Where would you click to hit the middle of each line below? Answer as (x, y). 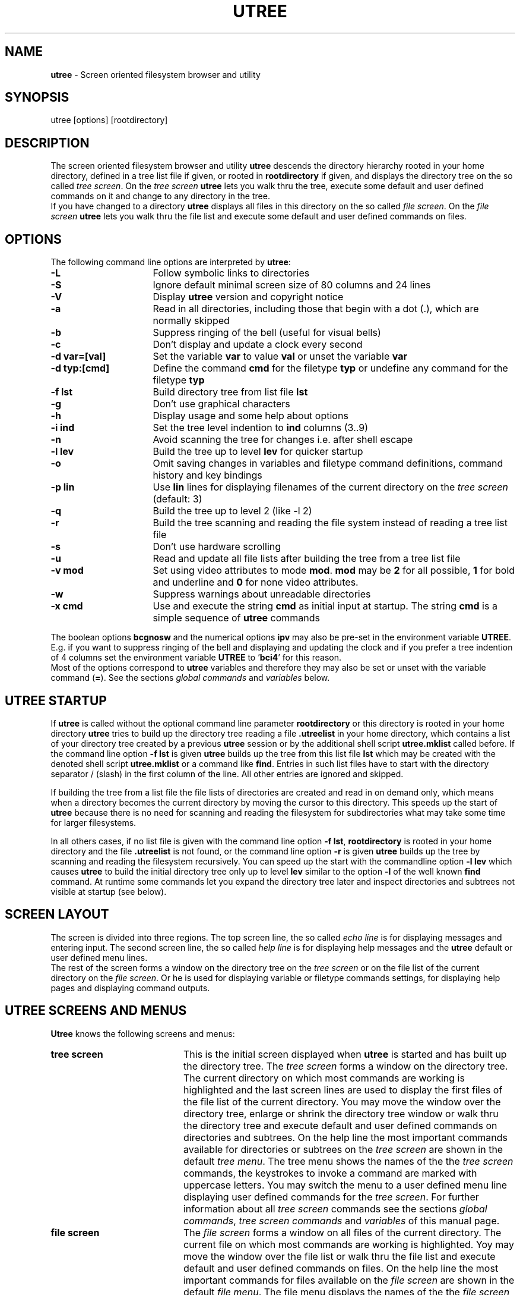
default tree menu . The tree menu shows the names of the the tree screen (348, 1161)
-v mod (67, 571)
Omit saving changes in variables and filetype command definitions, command (328, 463)
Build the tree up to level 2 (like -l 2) (232, 511)
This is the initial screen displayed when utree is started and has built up (345, 1054)
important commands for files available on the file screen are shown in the (349, 1280)
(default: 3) (177, 499)
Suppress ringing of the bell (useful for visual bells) (267, 333)
